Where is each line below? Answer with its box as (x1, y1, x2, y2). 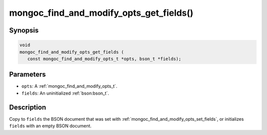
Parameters (9, 70, 46, 79)
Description (9, 103, 46, 111)
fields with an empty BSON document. (9, 123, 91, 129)
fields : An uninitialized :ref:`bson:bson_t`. (21, 90, 109, 96)
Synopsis (9, 26, 39, 34)
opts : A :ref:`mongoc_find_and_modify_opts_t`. (21, 83, 118, 89)
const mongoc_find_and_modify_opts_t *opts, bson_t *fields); (27, 56, 181, 62)
